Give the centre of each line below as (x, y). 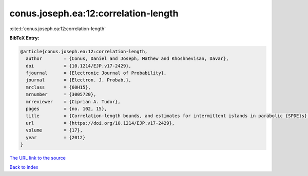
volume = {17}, (54, 130)
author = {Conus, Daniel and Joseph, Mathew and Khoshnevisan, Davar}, (127, 59)
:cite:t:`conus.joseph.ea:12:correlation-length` (58, 29)
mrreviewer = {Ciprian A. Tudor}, (73, 102)
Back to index (24, 167)
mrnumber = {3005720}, (61, 94)
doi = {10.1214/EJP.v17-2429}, (79, 66)
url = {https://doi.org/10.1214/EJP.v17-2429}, (100, 123)
